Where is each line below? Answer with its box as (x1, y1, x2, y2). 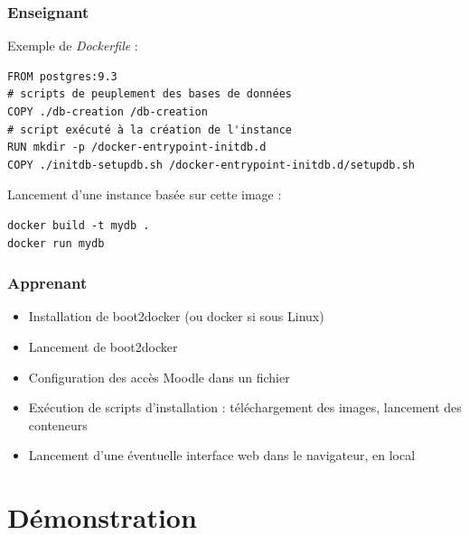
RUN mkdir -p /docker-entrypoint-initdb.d (7, 141, 267, 154)
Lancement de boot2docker (28, 337, 178, 355)
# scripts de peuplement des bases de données (7, 88, 292, 101)
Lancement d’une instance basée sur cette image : (7, 185, 282, 204)
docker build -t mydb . (7, 218, 150, 232)
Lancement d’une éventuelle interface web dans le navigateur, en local (28, 446, 416, 465)
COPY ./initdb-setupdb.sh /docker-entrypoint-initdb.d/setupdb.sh (7, 158, 416, 171)
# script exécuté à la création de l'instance (7, 123, 292, 136)
